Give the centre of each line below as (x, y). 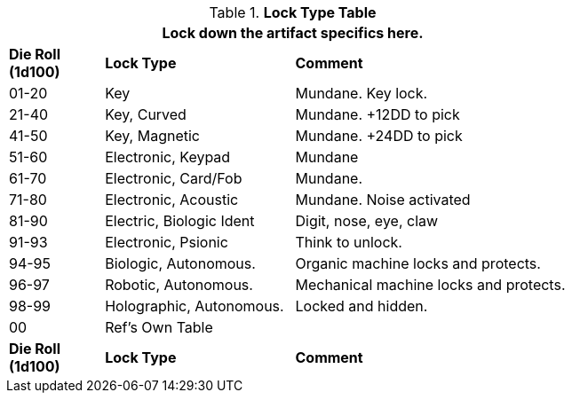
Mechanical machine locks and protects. (430, 285)
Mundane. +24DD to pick (379, 136)
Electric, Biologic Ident (180, 221)
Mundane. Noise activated (383, 200)
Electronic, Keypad (168, 157)
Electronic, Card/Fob (174, 178)
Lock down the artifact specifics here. (293, 33)
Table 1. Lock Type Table (293, 12)
